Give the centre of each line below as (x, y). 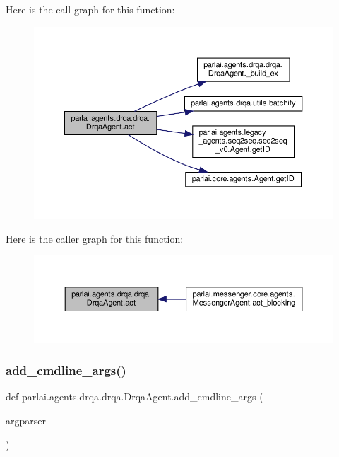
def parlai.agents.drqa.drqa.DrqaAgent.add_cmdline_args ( (135, 397)
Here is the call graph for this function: (90, 9)
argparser (26, 421)
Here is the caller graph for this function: (95, 238)
